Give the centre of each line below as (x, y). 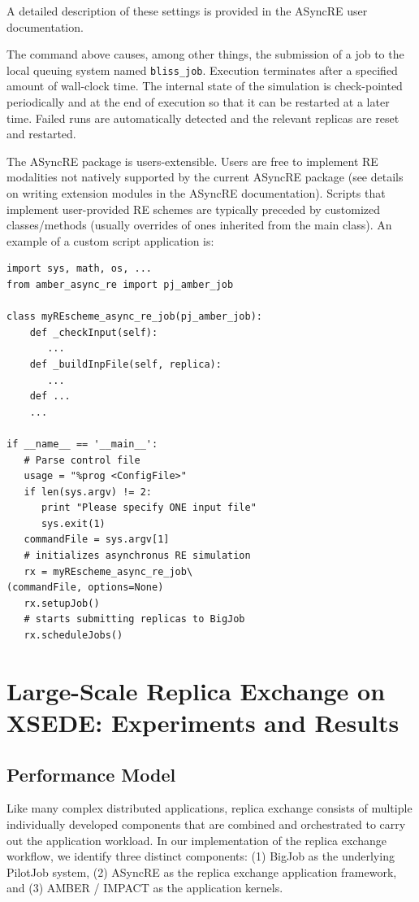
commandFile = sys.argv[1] (97, 540)
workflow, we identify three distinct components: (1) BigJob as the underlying (201, 856)
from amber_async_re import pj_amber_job (120, 284)
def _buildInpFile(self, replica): (125, 364)
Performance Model (91, 774)
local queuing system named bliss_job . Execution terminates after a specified (202, 70)
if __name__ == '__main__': (82, 444)
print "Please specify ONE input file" (149, 508)
